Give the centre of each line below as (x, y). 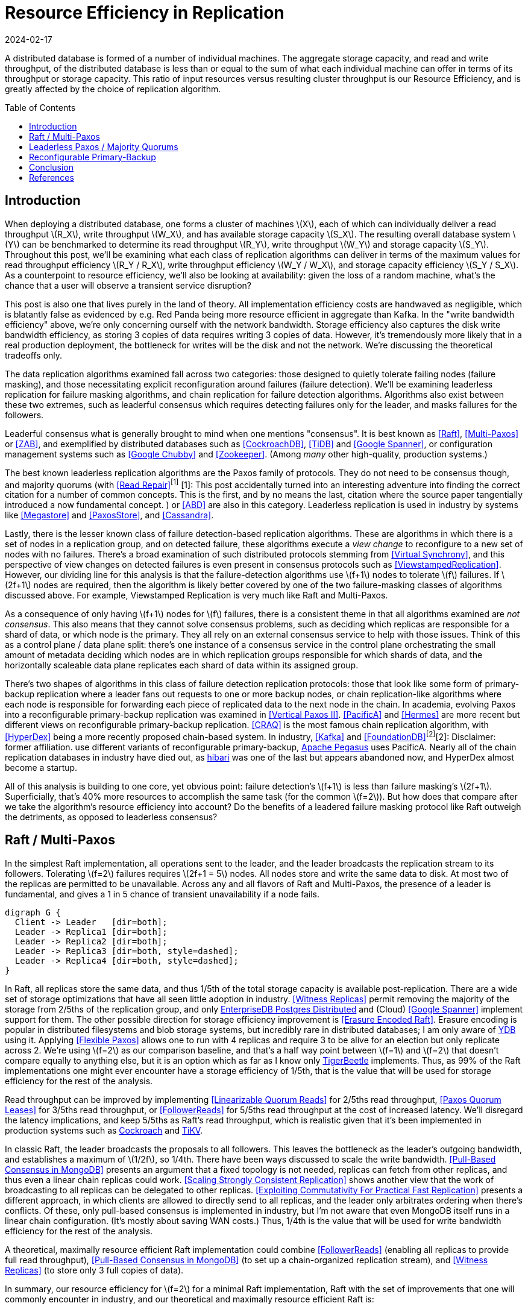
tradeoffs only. (34, 355)
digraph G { (33, 912)
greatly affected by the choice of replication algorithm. (113, 89)
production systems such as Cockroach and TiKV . (104, 1130)
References (52, 177)
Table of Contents (40, 107)
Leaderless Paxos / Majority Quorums (104, 146)
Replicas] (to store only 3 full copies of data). (94, 1270)
